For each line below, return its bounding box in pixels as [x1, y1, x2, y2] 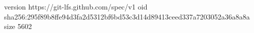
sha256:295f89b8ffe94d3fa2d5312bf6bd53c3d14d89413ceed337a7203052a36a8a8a [4, 11, 250, 21]
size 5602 [4, 21, 32, 31]
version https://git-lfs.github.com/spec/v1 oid [4, 1, 148, 11]
